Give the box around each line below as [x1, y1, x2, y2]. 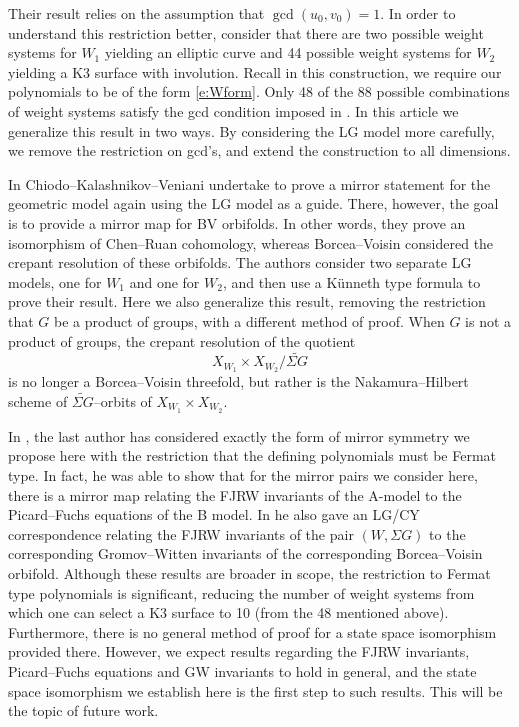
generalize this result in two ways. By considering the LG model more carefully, [8, 120, 495, 141]
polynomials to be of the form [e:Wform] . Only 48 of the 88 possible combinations [8, 81, 510, 102]
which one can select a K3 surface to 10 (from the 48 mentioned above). [8, 602, 449, 623]
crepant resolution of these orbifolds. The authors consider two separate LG [8, 252, 472, 273]
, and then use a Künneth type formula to [222, 271, 481, 292]
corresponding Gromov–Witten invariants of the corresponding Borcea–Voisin [8, 543, 483, 564]
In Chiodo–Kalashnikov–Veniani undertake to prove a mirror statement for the [8, 173, 491, 194]
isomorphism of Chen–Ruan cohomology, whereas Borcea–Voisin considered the [8, 232, 494, 253]
